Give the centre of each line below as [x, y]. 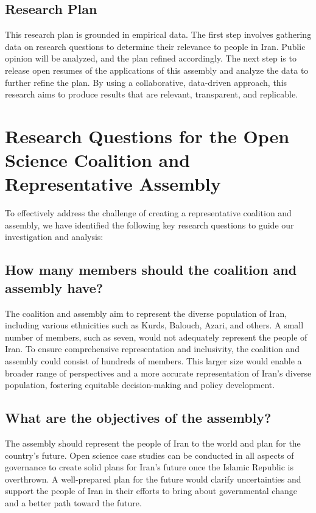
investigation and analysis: [54, 237]
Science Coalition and [98, 160]
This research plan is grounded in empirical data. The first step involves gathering [158, 34]
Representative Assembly [113, 184]
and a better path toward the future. [73, 502]
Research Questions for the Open [147, 136]
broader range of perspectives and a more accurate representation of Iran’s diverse [158, 373]
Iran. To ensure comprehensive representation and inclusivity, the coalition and [152, 349]
